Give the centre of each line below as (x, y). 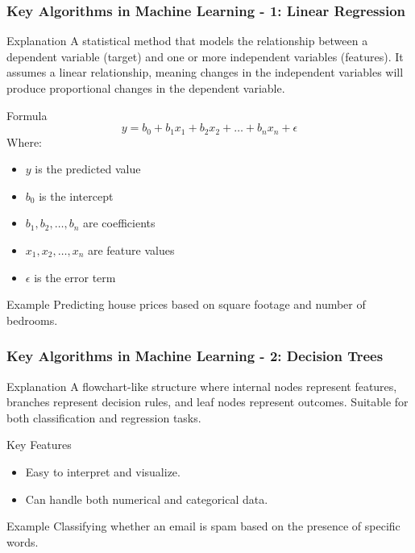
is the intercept (76, 195)
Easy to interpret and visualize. (103, 471)
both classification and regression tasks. (104, 417)
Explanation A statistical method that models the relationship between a (187, 41)
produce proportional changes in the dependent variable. (146, 88)
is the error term (75, 277)
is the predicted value (88, 169)
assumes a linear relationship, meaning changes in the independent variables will (205, 72)
